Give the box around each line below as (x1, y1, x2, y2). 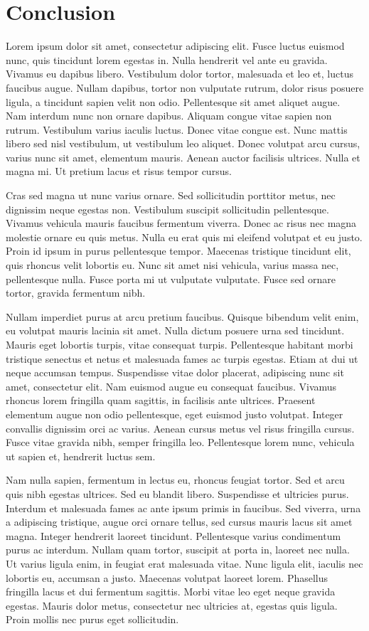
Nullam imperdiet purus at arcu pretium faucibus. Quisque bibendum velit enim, (6, 309, 359, 324)
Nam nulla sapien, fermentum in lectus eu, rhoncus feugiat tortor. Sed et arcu (6, 472, 345, 487)
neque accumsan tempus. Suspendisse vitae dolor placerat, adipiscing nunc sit (6, 365, 344, 380)
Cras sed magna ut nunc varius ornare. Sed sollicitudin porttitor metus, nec (6, 188, 336, 203)
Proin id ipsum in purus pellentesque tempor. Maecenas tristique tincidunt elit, (6, 243, 351, 258)
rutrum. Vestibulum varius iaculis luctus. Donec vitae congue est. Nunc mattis (6, 122, 348, 137)
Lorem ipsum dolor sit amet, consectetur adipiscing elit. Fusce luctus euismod (6, 38, 345, 53)
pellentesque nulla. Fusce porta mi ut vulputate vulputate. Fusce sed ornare (6, 271, 336, 286)
